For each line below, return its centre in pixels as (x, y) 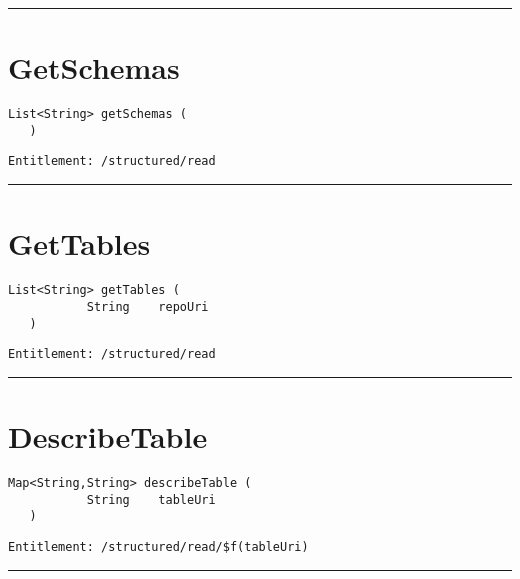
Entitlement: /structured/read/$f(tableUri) (158, 546)
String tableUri (151, 499)
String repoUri (147, 306)
